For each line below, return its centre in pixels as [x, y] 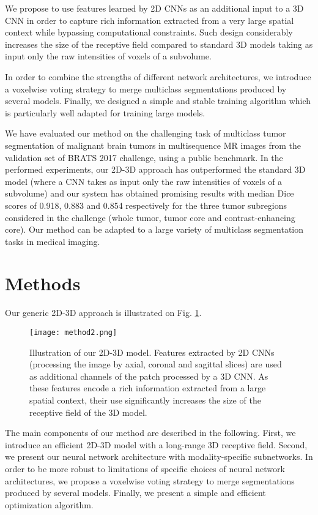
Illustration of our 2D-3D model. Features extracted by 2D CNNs [152, 352]
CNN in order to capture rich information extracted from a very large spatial [150, 20]
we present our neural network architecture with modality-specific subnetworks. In [159, 457]
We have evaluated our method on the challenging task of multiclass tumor [146, 133]
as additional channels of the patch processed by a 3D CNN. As [149, 376]
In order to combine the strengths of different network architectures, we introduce [158, 76]
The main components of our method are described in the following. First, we [150, 433]
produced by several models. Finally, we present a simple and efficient [135, 493]
